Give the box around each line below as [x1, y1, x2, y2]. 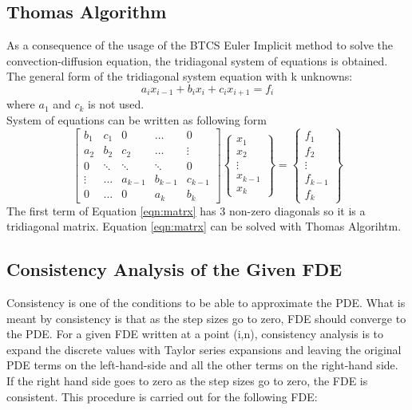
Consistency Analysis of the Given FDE [6, 257, 343, 282]
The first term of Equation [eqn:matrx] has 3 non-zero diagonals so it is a [6, 202, 366, 219]
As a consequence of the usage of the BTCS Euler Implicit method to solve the [6, 37, 394, 53]
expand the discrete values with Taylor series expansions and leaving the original [6, 341, 402, 357]
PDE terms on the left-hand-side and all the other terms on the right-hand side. [6, 357, 398, 373]
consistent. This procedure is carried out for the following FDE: [6, 388, 318, 404]
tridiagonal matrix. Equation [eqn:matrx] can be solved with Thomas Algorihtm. [6, 218, 402, 235]
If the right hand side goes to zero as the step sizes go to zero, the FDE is [6, 372, 368, 388]
